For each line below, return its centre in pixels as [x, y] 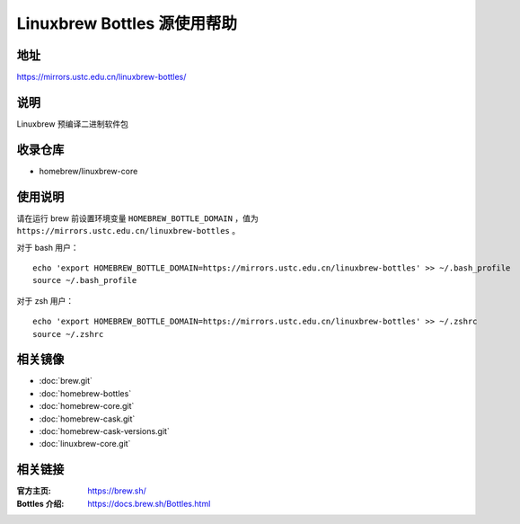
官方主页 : [34, 491]
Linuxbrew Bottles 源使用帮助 [127, 23]
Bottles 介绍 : [40, 503]
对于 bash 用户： [48, 247]
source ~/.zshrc [68, 334]
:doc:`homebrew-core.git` [87, 406]
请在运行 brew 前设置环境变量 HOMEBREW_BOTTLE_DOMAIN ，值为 [138, 218]
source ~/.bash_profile [85, 280]
